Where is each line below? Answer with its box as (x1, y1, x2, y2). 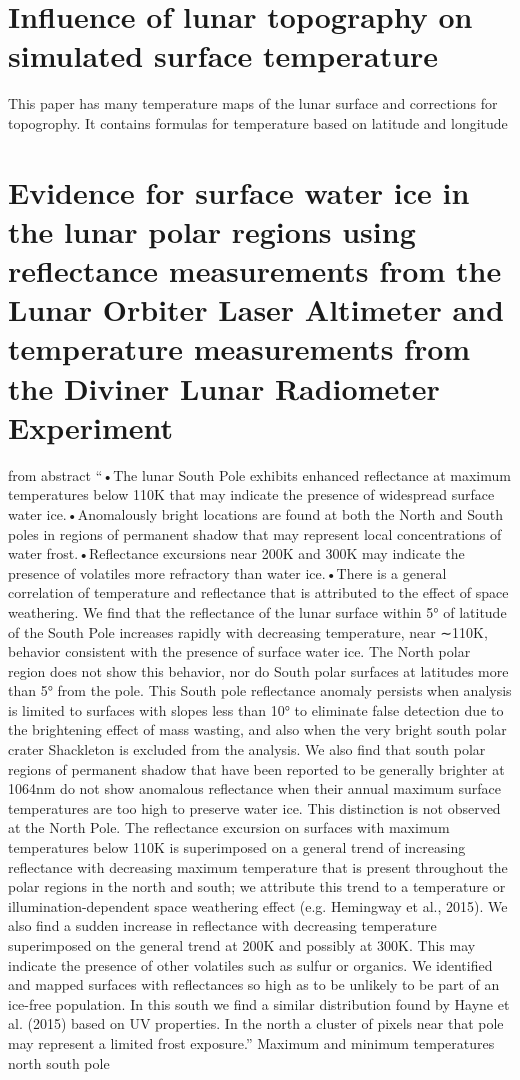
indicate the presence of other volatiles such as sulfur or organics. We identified (8, 954, 493, 975)
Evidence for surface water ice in (8, 171, 470, 212)
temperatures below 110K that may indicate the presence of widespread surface (8, 484, 495, 505)
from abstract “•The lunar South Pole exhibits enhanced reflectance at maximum (8, 464, 511, 485)
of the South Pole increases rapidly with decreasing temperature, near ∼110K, (8, 621, 488, 642)
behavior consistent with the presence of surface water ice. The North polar (8, 641, 471, 662)
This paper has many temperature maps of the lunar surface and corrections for (8, 93, 498, 114)
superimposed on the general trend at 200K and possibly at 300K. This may (8, 935, 476, 955)
